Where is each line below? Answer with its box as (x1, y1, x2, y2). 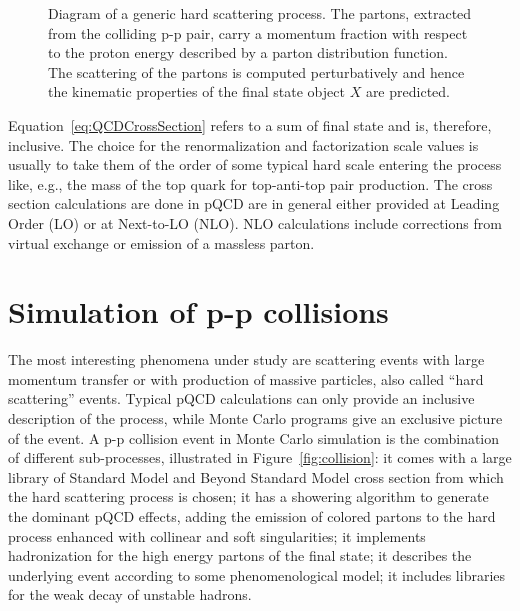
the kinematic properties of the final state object (48, 81, 345, 102)
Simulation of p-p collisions (8, 291, 389, 332)
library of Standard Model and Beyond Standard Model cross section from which (8, 466, 504, 487)
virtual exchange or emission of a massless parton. (8, 232, 315, 253)
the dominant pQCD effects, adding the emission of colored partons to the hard (8, 506, 496, 526)
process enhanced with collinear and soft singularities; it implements (8, 525, 426, 546)
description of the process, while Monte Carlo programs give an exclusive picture (8, 408, 503, 429)
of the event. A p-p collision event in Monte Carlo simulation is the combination (8, 427, 500, 448)
